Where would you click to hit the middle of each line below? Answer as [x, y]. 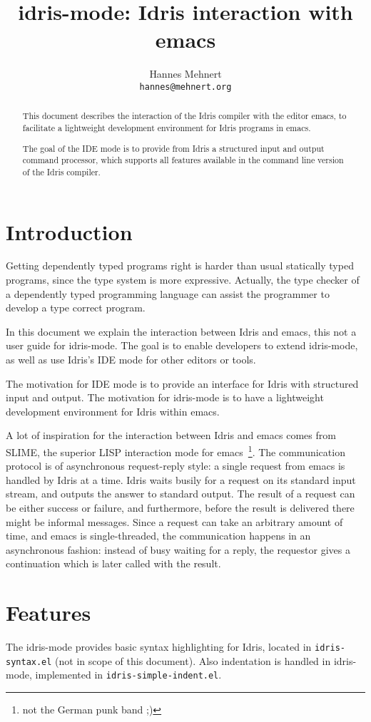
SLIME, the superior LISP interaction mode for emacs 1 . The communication [176, 451]
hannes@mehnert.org [185, 87]
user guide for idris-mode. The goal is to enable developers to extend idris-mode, [182, 345]
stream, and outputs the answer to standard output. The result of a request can [181, 494]
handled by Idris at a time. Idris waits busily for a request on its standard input [181, 479]
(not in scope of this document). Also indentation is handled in [193, 660]
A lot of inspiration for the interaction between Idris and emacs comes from [171, 435]
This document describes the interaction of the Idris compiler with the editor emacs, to [184, 116]
